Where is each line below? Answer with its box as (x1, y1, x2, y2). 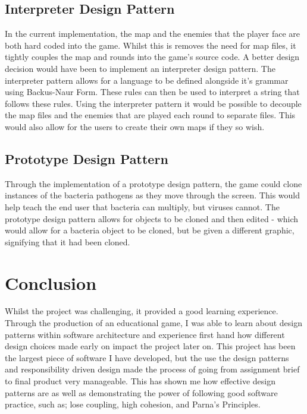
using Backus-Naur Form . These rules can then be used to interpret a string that (5, 86, 300, 98)
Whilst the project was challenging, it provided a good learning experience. (5, 305, 278, 317)
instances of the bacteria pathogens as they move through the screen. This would (5, 189, 300, 201)
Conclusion (5, 270, 97, 295)
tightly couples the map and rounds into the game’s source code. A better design (5, 50, 300, 63)
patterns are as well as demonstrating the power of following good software (5, 386, 278, 399)
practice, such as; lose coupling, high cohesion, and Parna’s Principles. (5, 398, 261, 410)
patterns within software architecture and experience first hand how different (5, 328, 285, 340)
